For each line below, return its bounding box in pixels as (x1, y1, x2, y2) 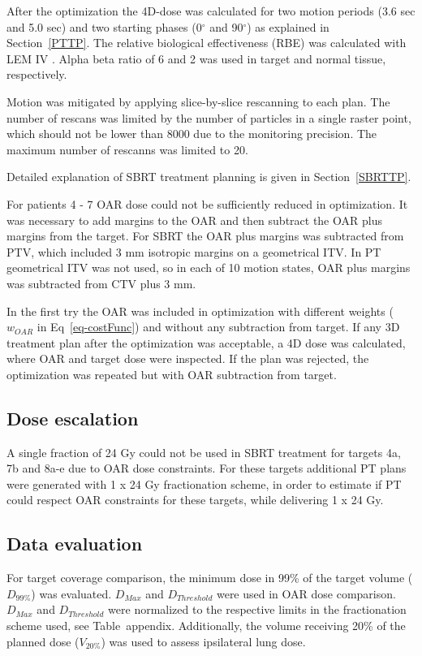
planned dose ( (6, 632, 80, 650)
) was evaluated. (31, 585, 112, 602)
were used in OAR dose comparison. (216, 585, 396, 602)
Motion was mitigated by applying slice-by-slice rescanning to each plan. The (6, 93, 390, 110)
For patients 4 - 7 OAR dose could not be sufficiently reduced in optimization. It (6, 195, 408, 212)
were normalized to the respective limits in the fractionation (108, 601, 407, 618)
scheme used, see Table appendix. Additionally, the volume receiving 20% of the (6, 617, 406, 634)
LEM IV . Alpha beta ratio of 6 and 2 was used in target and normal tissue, (6, 50, 386, 67)
